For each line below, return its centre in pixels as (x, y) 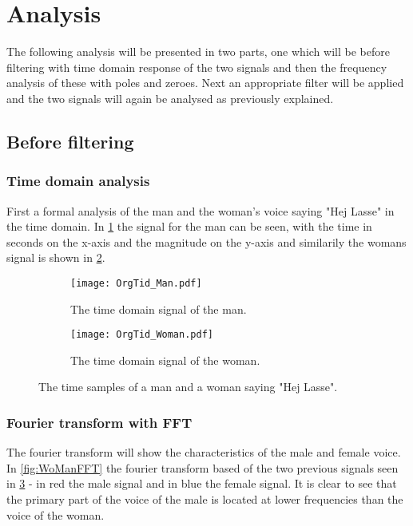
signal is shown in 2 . (56, 257)
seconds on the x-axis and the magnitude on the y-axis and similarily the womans (206, 241)
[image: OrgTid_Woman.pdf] (142, 335)
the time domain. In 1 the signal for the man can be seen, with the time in (189, 226)
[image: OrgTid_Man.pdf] (136, 283)
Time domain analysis (78, 181)
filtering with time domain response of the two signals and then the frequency (197, 67)
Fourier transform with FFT (99, 422)
